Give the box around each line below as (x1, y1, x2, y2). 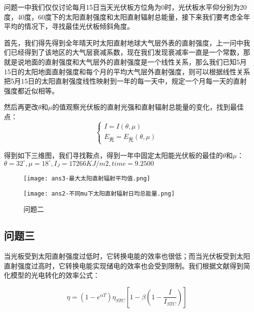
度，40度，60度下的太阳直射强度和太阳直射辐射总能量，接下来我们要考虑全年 (4, 11, 250, 22)
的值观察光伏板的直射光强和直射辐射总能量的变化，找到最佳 (52, 102, 244, 112)
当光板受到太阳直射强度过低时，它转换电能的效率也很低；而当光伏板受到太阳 (4, 250, 250, 261)
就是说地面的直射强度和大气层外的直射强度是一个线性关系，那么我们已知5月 (4, 56, 247, 67)
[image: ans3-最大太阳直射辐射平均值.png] (23, 175, 150, 182)
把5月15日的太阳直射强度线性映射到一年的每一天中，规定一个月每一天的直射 (4, 76, 247, 86)
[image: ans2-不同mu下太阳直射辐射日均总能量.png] (23, 190, 175, 197)
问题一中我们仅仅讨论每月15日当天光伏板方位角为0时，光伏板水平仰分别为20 (4, 2, 247, 12)
